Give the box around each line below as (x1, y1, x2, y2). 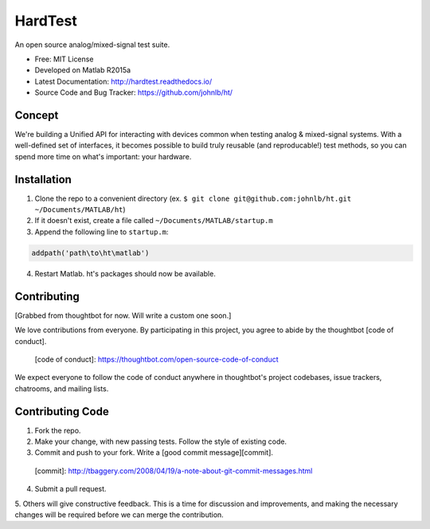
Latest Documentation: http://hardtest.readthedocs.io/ (34, 76, 213, 86)
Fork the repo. (34, 425, 81, 435)
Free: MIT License (34, 54, 94, 64)
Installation (14, 172, 72, 186)
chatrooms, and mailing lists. (14, 383, 109, 394)
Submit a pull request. (34, 484, 107, 494)
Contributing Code (14, 405, 109, 418)
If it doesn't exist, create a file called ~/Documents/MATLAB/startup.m (34, 216, 274, 225)
